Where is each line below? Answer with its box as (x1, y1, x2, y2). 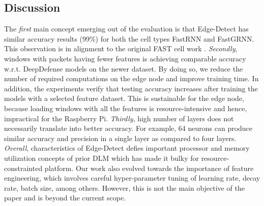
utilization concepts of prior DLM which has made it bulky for (4, 152, 199, 163)
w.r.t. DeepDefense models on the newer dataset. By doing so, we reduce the (4, 63, 243, 74)
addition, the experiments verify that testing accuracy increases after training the (4, 83, 258, 93)
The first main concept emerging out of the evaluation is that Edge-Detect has (4, 23, 249, 34)
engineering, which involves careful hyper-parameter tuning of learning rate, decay (4, 173, 260, 183)
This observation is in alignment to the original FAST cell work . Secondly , (4, 43, 238, 54)
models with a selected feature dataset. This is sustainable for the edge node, (4, 93, 244, 104)
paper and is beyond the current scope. (4, 192, 126, 203)
